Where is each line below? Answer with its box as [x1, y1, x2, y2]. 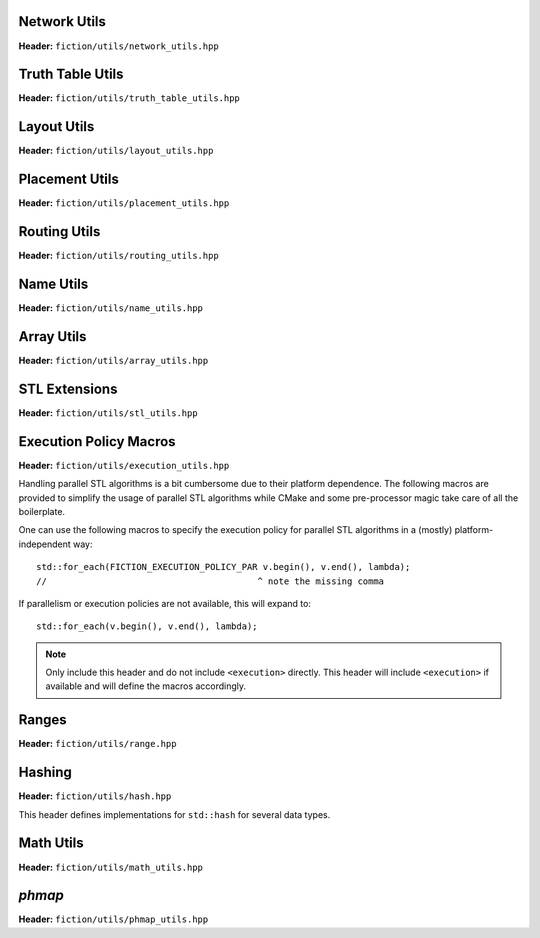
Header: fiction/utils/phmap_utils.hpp [18, 913, 209, 925]
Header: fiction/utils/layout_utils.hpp [18, 145, 214, 157]
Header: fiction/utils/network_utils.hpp [18, 40, 219, 52]
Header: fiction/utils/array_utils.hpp [18, 354, 209, 366]
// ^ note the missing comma [36, 575, 385, 587]
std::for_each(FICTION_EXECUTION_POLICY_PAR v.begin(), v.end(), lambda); [36, 561, 411, 573]
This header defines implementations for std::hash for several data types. [18, 808, 331, 820]
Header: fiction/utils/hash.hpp [18, 790, 172, 802]
